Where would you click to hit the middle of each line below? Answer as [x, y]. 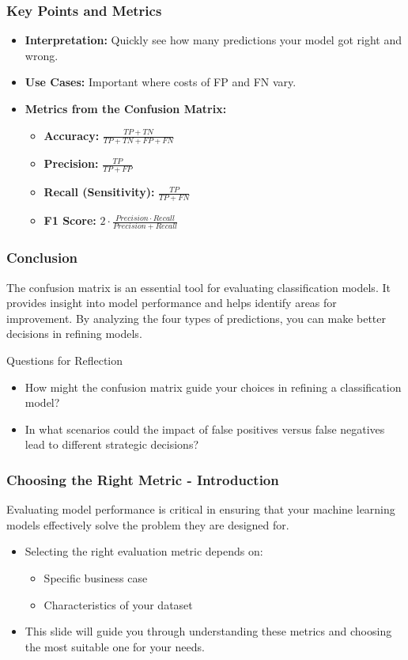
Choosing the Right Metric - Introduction [143, 479]
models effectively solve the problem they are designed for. [148, 524]
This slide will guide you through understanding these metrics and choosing [208, 631]
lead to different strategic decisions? [112, 444]
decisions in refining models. [74, 334]
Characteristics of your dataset [118, 604]
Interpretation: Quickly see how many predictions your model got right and [213, 40]
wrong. [42, 55]
